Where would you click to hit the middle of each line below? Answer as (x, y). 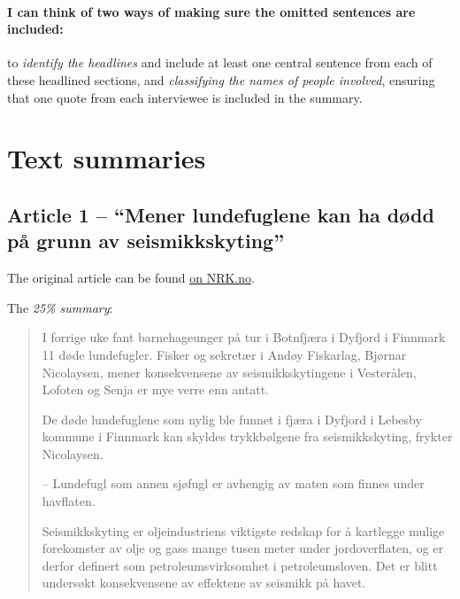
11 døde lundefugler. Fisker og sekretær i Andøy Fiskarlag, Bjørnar (224, 354)
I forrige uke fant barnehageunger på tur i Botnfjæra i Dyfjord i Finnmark (244, 337)
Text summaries (107, 158)
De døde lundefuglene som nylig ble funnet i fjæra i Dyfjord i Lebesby (232, 419)
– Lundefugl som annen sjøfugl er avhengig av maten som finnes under (233, 483)
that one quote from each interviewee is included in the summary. (185, 97)
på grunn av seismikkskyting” (146, 241)
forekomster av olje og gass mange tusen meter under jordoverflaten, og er (243, 548)
